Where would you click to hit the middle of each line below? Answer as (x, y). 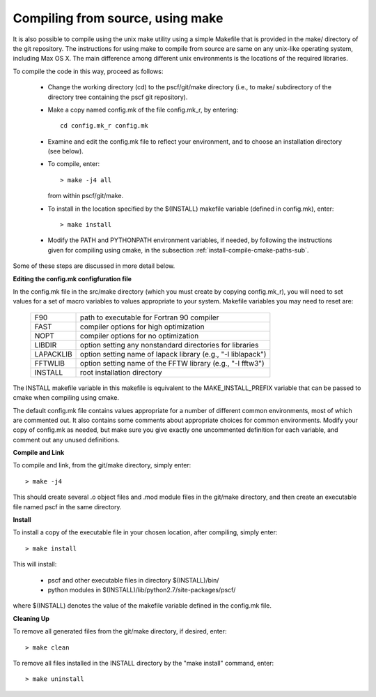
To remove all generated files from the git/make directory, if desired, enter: (120, 631)
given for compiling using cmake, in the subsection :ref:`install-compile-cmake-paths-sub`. (178, 250)
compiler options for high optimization (142, 327)
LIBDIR (46, 345)
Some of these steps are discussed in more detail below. (94, 266)
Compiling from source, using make (118, 18)
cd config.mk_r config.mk (104, 126)
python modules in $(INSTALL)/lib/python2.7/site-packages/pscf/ (142, 590)
